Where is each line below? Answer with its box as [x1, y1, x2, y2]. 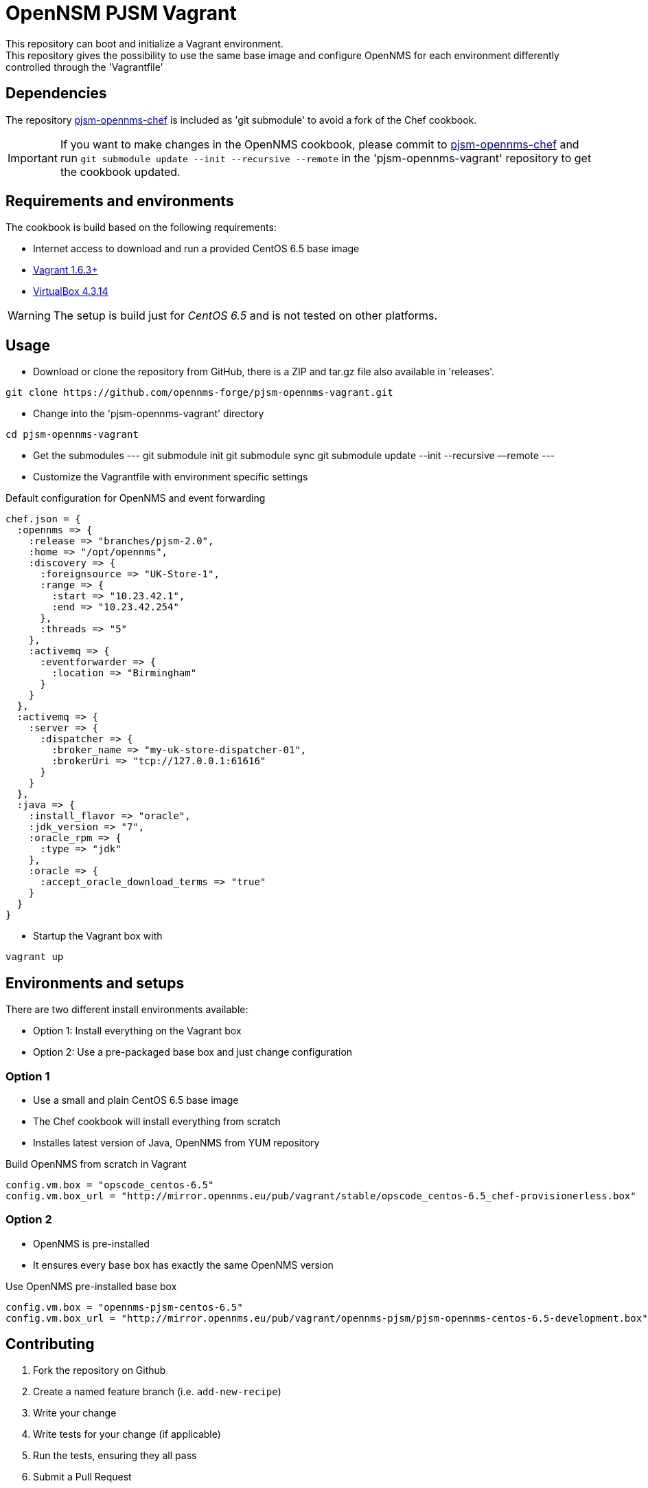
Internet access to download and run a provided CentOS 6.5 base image [33, 243, 360, 255]
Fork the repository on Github [33, 1364, 166, 1377]
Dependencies [5, 85, 107, 102]
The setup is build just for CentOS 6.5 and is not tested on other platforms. [53, 309, 438, 323]
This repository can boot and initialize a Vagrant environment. [5, 37, 283, 49]
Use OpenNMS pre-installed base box [5, 1280, 177, 1292]
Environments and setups [5, 974, 185, 992]
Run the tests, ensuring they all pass [33, 1450, 197, 1462]
